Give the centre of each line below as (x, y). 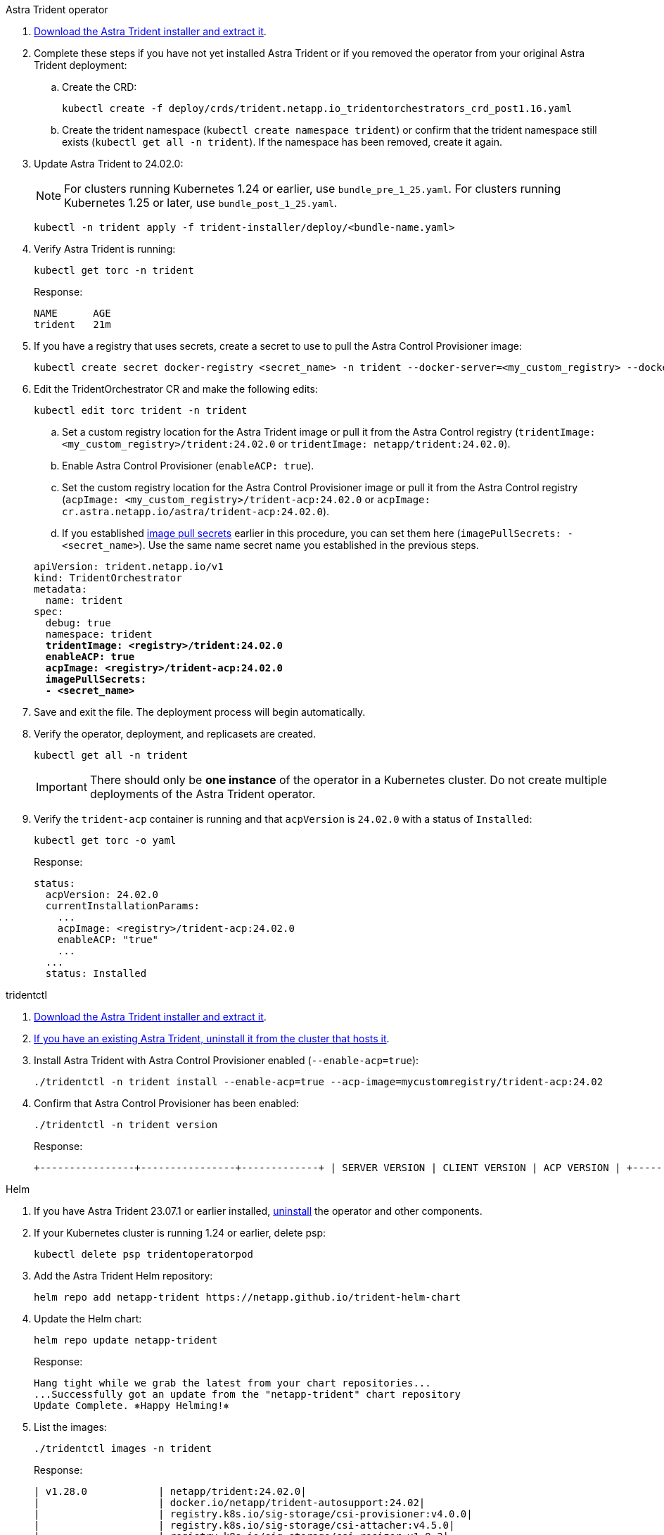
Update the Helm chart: (88, 1319)
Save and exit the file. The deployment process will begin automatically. (200, 712)
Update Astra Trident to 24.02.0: (109, 164)
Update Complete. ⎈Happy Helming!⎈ (132, 1405)
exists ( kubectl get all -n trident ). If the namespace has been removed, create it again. (282, 142)
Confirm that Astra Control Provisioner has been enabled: (167, 1103)
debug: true (78, 623)
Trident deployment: (81, 65)
